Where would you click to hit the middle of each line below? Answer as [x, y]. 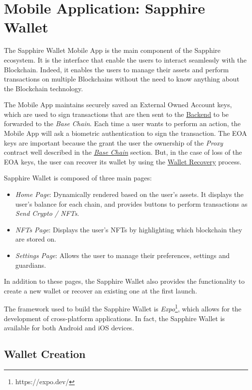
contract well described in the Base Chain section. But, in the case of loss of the [123, 152]
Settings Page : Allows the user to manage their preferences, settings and [122, 255]
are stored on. [36, 239]
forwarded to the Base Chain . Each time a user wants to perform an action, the [122, 123]
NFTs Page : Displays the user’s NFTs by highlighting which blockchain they [129, 229]
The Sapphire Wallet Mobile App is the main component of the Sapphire [112, 50]
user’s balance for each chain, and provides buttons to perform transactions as [131, 203]
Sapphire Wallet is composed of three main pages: [78, 178]
